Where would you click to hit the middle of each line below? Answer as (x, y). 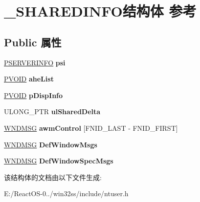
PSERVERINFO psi (35, 62)
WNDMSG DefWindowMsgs (51, 144)
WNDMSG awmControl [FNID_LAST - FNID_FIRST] (91, 128)
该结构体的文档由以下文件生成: (53, 177)
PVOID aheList (29, 79)
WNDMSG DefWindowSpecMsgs (59, 161)
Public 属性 (33, 42)
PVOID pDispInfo (33, 95)
